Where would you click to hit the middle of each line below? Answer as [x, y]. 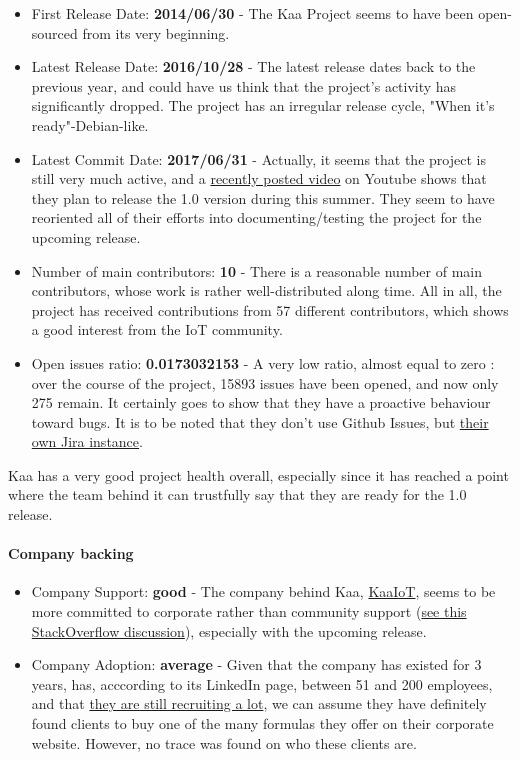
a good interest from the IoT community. [157, 329]
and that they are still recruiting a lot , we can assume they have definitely [259, 703]
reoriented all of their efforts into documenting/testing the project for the [256, 217]
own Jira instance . [87, 441]
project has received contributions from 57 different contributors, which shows [270, 309]
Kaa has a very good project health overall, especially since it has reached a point [258, 474]
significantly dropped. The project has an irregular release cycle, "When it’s [263, 105]
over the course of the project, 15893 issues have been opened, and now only [265, 382]
